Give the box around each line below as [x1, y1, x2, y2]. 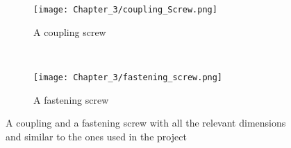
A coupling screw [33, 24, 106, 39]
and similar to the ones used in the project [6, 129, 187, 143]
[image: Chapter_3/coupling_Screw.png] [33, 5, 217, 15]
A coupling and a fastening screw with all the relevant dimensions [6, 115, 286, 130]
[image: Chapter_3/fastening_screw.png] [33, 72, 223, 82]
